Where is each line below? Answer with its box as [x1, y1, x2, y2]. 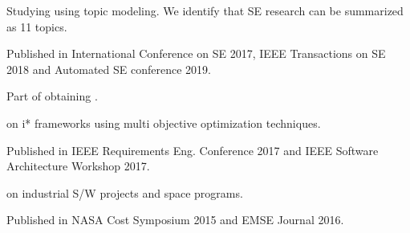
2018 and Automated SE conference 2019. [6, 60, 211, 77]
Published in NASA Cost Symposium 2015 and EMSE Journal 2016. [6, 211, 344, 228]
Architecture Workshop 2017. [6, 157, 150, 174]
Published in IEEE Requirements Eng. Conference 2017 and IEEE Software [6, 141, 379, 158]
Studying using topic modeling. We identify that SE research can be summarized [6, 2, 404, 18]
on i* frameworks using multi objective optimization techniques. [6, 114, 321, 131]
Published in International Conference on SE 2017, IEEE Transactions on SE [6, 45, 386, 62]
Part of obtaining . [6, 88, 98, 104]
